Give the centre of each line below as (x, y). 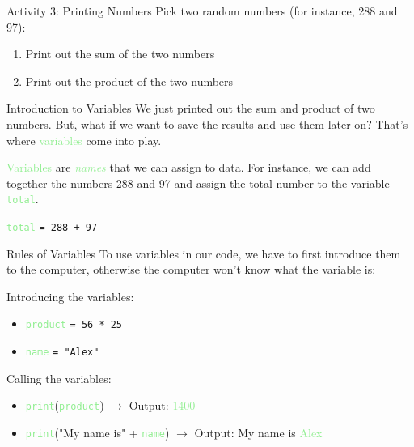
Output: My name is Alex (258, 432)
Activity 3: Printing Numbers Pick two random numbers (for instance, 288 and (202, 11)
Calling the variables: (59, 378)
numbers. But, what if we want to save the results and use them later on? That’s (207, 123)
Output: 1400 (162, 405)
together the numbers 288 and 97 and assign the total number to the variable (198, 183)
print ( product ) (65, 405)
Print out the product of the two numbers (129, 81)
